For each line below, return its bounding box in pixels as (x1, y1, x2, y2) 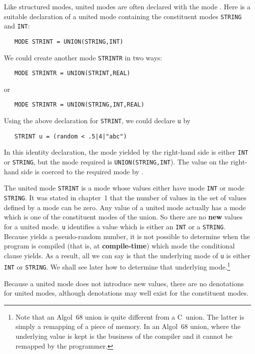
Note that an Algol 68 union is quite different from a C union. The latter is (15, 311, 244, 322)
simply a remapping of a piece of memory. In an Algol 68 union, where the (15, 321, 241, 331)
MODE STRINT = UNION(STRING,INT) (14, 38, 124, 45)
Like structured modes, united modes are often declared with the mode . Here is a (4, 1, 251, 11)
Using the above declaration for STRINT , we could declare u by (4, 115, 191, 126)
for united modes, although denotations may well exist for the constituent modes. (4, 288, 249, 298)
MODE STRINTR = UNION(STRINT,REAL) (14, 70, 130, 77)
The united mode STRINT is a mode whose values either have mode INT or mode (4, 183, 245, 193)
